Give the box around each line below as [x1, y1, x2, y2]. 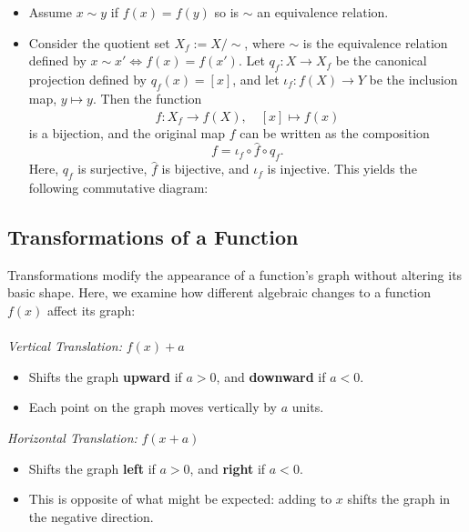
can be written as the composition [240, 123, 430, 142]
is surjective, [77, 159, 148, 178]
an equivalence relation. [257, 3, 389, 21]
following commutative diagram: [28, 178, 209, 196]
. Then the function [92, 88, 202, 107]
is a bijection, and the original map [28, 123, 225, 142]
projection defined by [28, 69, 147, 88]
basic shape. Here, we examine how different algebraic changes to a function [7, 283, 432, 302]
